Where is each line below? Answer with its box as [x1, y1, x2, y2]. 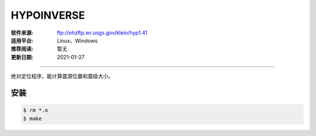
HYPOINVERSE [11, 9, 85, 22]
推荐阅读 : [11, 46, 33, 53]
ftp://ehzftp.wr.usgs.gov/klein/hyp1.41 [57, 29, 147, 36]
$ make [23, 115, 42, 122]
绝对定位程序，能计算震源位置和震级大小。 [11, 73, 114, 80]
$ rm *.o [23, 107, 49, 114]
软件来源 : [11, 29, 33, 36]
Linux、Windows [57, 37, 98, 44]
